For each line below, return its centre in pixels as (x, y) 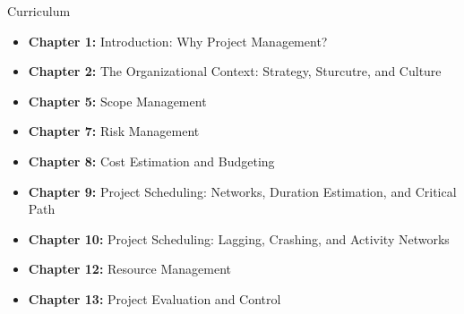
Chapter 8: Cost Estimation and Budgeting (151, 161)
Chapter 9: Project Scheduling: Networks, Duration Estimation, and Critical (242, 191)
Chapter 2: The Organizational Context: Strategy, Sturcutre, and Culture (235, 71)
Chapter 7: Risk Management (114, 131)
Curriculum (39, 11)
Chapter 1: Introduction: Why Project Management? (178, 41)
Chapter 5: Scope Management (117, 101)
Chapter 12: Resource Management (129, 269)
